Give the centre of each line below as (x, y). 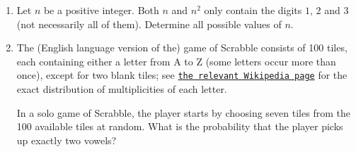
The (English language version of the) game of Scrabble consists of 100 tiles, (182, 47)
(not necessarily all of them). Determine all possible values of (149, 24)
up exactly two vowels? (67, 140)
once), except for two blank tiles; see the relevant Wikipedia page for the (182, 75)
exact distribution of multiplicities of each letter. (122, 89)
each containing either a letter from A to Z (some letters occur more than (176, 61)
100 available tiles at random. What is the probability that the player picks (180, 126)
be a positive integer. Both (101, 10)
